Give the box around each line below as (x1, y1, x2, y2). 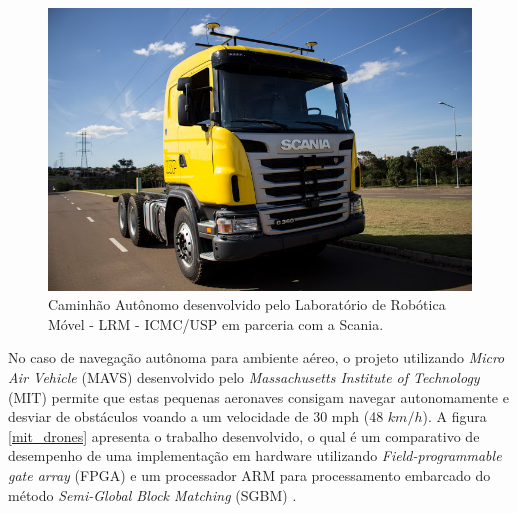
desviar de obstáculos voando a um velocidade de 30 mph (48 (8, 406, 384, 427)
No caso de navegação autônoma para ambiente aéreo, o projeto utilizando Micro (8, 347, 505, 368)
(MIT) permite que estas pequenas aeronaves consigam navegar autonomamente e (8, 386, 509, 407)
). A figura (422, 406, 487, 427)
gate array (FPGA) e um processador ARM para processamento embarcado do (8, 465, 491, 485)
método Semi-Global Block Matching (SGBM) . (8, 484, 297, 505)
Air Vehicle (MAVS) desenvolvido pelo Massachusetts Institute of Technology (8, 367, 480, 388)
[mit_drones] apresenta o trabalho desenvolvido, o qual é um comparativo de (8, 425, 480, 446)
